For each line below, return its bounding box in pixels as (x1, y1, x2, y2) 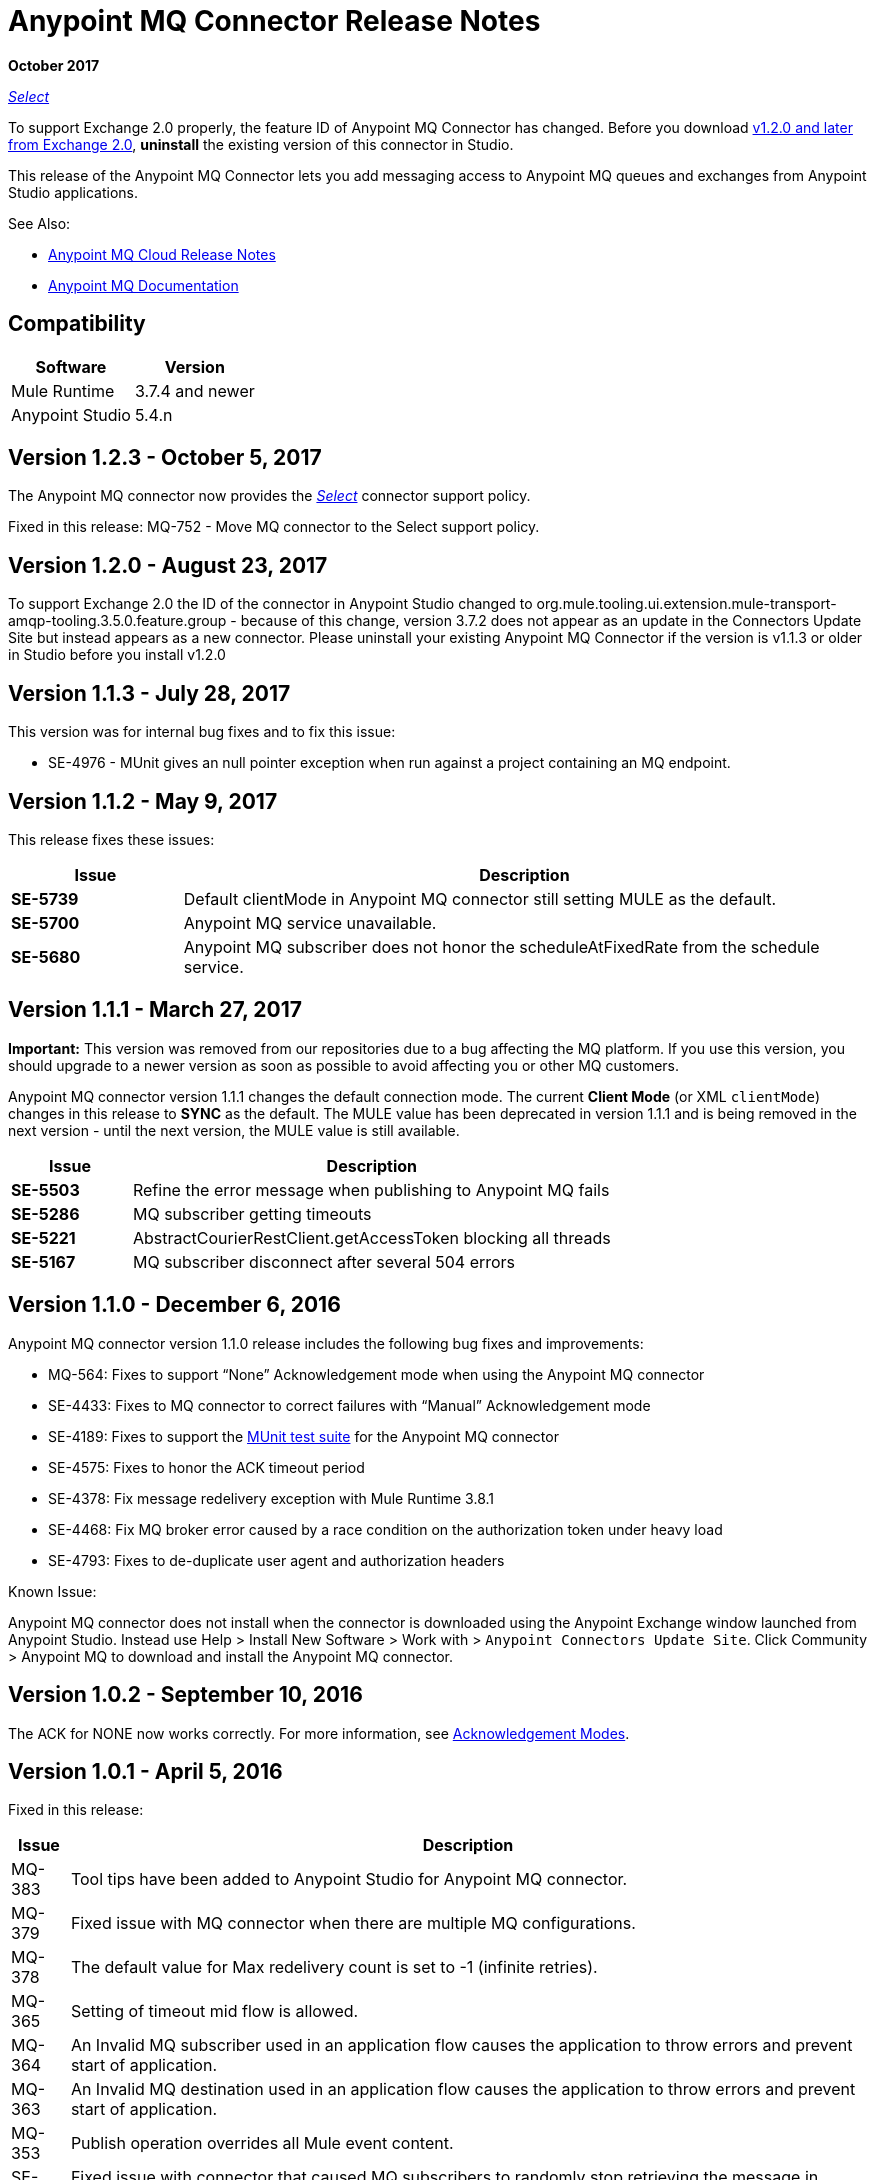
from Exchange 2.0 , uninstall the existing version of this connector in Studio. (8, 135, 514, 153)
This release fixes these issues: (8, 830, 215, 848)
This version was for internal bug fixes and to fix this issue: (8, 723, 396, 741)
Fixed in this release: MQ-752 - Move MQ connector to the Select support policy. (8, 518, 540, 536)
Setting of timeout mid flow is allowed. (70, 2001, 359, 2022)
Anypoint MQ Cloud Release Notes (48, 245, 276, 263)
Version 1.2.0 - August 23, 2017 (8, 552, 328, 578)
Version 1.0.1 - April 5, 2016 (8, 1758, 283, 1784)
